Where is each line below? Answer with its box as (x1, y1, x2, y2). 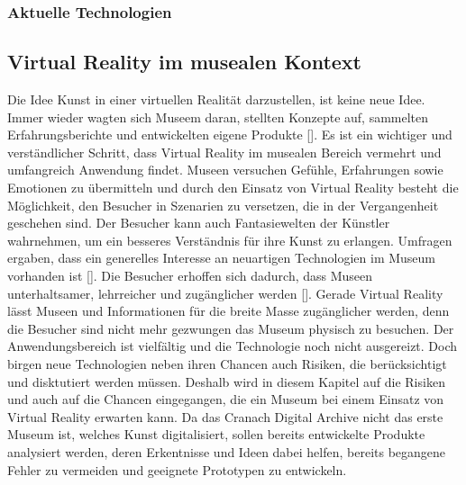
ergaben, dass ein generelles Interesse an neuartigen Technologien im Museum (7, 248, 436, 267)
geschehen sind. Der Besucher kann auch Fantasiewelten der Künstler (7, 213, 390, 232)
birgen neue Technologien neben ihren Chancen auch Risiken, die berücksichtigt (7, 354, 447, 373)
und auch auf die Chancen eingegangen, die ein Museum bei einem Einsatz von (7, 390, 444, 409)
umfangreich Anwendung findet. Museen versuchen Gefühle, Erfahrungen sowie (7, 160, 443, 179)
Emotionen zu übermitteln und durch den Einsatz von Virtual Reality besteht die (7, 178, 459, 197)
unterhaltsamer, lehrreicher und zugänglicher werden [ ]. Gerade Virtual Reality (7, 283, 443, 302)
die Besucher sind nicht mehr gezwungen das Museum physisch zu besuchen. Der (7, 319, 454, 337)
